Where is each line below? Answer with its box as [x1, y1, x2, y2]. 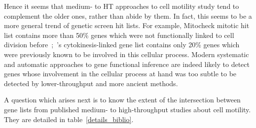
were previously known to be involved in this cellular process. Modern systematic [4, 49, 249, 59]
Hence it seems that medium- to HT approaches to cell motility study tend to [4, 1, 239, 11]
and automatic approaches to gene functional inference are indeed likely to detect [4, 59, 250, 69]
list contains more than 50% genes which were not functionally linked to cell [4, 30, 234, 40]
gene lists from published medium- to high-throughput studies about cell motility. [4, 104, 251, 114]
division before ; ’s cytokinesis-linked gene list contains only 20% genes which [4, 39, 240, 50]
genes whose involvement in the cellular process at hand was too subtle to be [4, 68, 237, 79]
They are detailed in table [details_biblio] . [4, 114, 134, 124]
